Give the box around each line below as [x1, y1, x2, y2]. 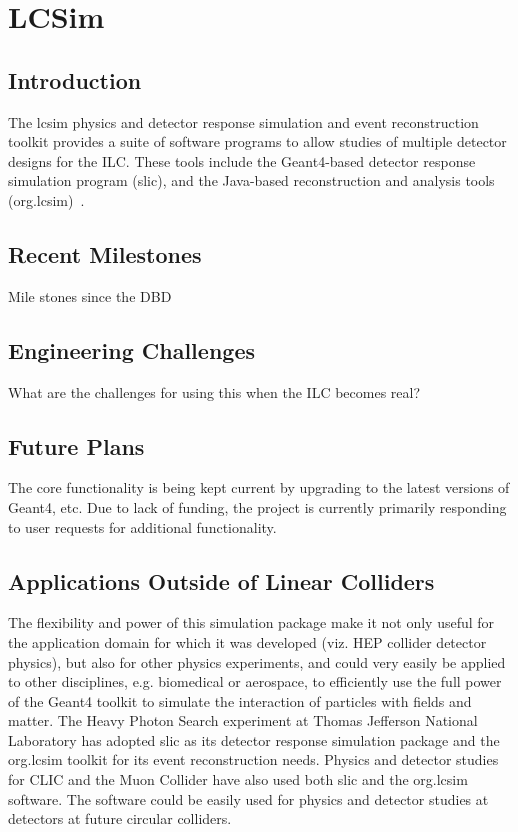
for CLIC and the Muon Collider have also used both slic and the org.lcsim [8, 769, 468, 790]
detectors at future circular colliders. [8, 808, 232, 829]
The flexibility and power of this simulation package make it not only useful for [8, 612, 495, 633]
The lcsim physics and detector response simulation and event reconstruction [8, 111, 479, 132]
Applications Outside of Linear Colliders [8, 565, 435, 596]
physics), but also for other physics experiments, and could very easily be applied [8, 651, 506, 672]
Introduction [8, 64, 142, 95]
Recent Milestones [8, 238, 202, 269]
